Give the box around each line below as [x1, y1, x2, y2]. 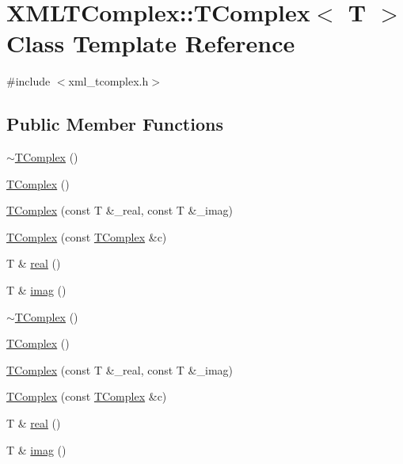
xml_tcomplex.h [68, 73, 149, 89]
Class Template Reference [6, 27, 295, 59]
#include [6, 73, 51, 89]
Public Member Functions [6, 112, 223, 136]
